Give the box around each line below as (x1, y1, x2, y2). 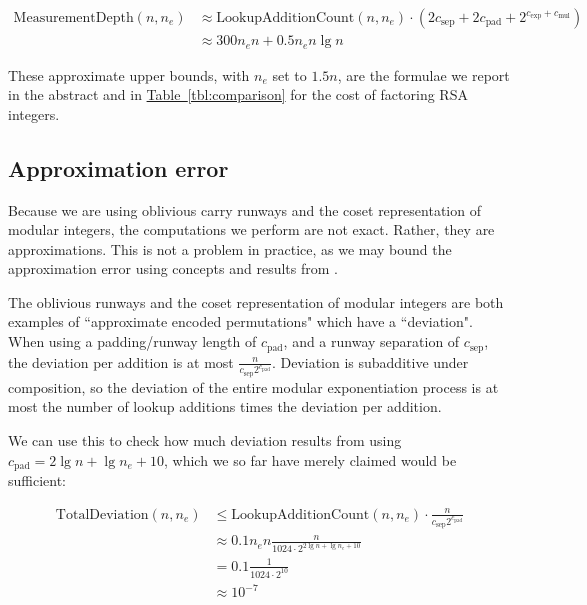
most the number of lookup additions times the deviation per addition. (8, 396, 442, 417)
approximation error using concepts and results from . (8, 258, 338, 279)
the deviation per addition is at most (8, 351, 234, 372)
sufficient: (8, 470, 67, 491)
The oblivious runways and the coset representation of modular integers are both (8, 291, 504, 312)
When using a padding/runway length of (8, 331, 257, 352)
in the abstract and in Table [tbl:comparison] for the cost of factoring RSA (8, 84, 468, 105)
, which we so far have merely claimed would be (164, 449, 457, 470)
